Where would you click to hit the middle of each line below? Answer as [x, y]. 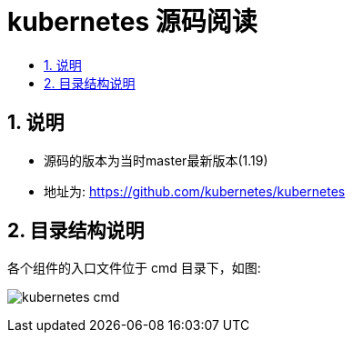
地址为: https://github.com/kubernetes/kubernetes [195, 191]
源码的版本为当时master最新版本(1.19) [156, 160]
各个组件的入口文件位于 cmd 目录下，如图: [134, 268]
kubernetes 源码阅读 [132, 22]
